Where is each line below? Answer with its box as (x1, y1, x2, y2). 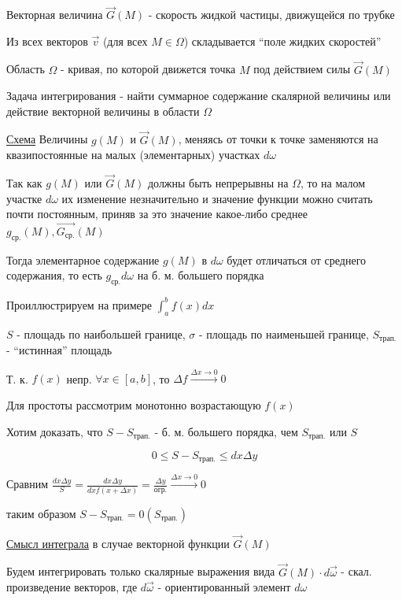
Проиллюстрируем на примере (6, 296, 153, 313)
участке (6, 190, 42, 206)
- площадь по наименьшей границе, (198, 325, 369, 342)
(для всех (102, 32, 148, 49)
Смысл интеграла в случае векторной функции (6, 535, 230, 551)
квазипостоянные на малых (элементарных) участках (6, 146, 260, 163)
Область (6, 61, 45, 77)
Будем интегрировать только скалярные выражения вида (6, 563, 275, 580)
